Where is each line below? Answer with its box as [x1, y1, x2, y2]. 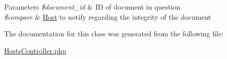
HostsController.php [4, 45, 67, 55]
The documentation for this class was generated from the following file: [4, 28, 223, 39]
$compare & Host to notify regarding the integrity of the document [4, 11, 211, 22]
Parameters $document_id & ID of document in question [4, 2, 181, 12]
